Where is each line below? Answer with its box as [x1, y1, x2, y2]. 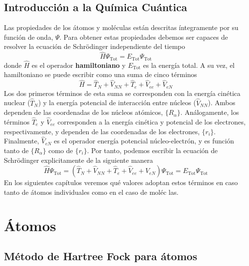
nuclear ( [4, 97, 31, 108]
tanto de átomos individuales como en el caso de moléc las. [4, 187, 179, 197]
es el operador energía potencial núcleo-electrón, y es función [54, 136, 234, 146]
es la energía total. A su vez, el [143, 60, 235, 70]
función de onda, [4, 31, 53, 42]
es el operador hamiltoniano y [31, 60, 126, 70]
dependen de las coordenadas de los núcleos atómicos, [4, 107, 163, 117]
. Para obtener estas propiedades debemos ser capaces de [59, 31, 228, 42]
